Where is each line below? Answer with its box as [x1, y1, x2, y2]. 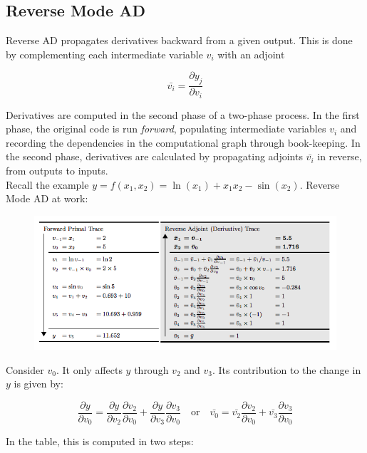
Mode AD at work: [6, 191, 88, 206]
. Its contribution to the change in [212, 362, 361, 377]
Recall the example [6, 177, 89, 192]
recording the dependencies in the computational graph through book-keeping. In [6, 135, 361, 150]
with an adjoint [217, 46, 285, 61]
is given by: [14, 376, 63, 391]
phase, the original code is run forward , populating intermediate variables [6, 121, 326, 136]
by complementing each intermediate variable [6, 46, 203, 61]
